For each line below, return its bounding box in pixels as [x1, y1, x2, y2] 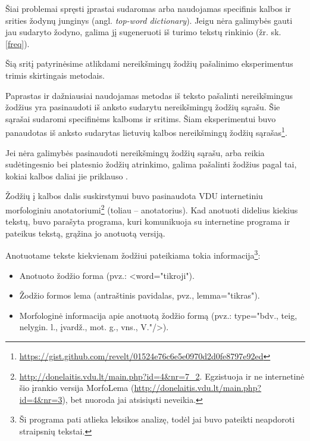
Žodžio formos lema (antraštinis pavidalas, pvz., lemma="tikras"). [19, 289, 260, 302]
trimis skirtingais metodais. [5, 69, 105, 81]
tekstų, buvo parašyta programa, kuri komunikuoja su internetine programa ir [5, 215, 290, 228]
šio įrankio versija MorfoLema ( [19, 381, 134, 394]
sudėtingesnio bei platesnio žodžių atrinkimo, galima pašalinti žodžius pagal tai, [5, 158, 297, 170]
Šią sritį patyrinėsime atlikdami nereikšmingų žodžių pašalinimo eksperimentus [5, 57, 293, 70]
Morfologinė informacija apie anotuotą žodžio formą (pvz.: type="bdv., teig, [19, 309, 298, 321]
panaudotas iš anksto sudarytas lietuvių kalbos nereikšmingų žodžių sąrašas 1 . [5, 125, 287, 138]
